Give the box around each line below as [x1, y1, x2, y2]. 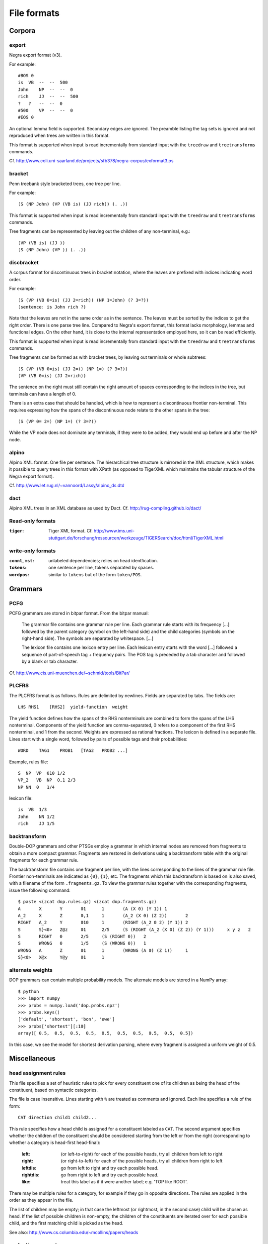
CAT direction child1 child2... [18, 1115, 97, 1121]
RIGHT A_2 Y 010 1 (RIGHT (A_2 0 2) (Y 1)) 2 [18, 920, 188, 926]
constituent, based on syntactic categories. [9, 1087, 98, 1093]
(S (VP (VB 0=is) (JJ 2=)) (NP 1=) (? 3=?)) [18, 366, 129, 372]
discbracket [9, 259, 39, 266]
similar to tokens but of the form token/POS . [48, 571, 142, 577]
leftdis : [21, 1165, 37, 1171]
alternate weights [9, 967, 53, 973]
